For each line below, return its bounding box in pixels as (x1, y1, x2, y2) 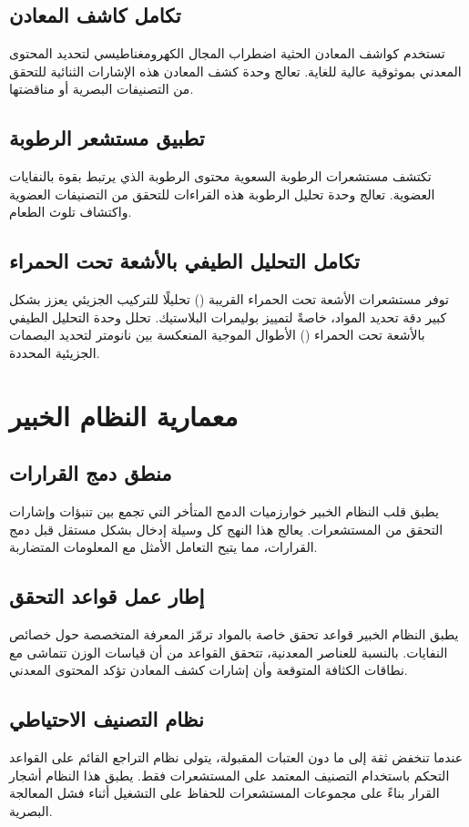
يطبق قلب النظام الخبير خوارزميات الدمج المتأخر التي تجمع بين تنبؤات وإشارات (9, 502, 439, 521)
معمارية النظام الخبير (9, 396, 239, 434)
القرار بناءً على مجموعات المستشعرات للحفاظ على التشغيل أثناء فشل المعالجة (9, 783, 440, 802)
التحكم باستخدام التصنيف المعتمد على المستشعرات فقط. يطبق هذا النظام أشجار (9, 765, 450, 784)
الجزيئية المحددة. (9, 342, 100, 362)
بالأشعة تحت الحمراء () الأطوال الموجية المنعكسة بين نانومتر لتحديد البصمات (9, 325, 425, 344)
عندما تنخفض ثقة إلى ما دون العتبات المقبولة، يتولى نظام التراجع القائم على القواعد (9, 748, 464, 767)
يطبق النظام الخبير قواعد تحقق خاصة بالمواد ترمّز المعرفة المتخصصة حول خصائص (9, 625, 459, 644)
